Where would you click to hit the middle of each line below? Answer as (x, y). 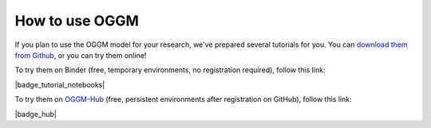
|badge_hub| (36, 114)
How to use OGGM (77, 21)
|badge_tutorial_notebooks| (60, 84)
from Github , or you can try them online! (81, 55)
